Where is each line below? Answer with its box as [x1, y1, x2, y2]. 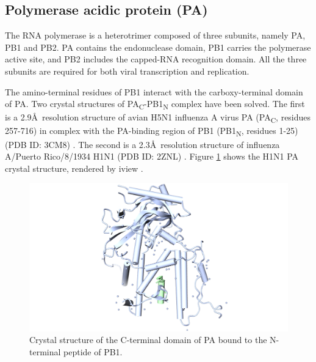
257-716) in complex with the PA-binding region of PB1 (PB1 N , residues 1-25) [5, 124, 298, 139]
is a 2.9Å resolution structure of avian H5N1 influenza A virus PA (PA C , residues [5, 111, 311, 125]
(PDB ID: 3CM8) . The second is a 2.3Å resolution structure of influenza [5, 138, 280, 150]
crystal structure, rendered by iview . [5, 161, 143, 174]
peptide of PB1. [63, 345, 123, 358]
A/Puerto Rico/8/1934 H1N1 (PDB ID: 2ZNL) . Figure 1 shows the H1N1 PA [5, 150, 299, 163]
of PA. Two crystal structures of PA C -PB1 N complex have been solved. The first [5, 97, 305, 111]
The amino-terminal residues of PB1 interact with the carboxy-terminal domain [5, 85, 303, 98]
